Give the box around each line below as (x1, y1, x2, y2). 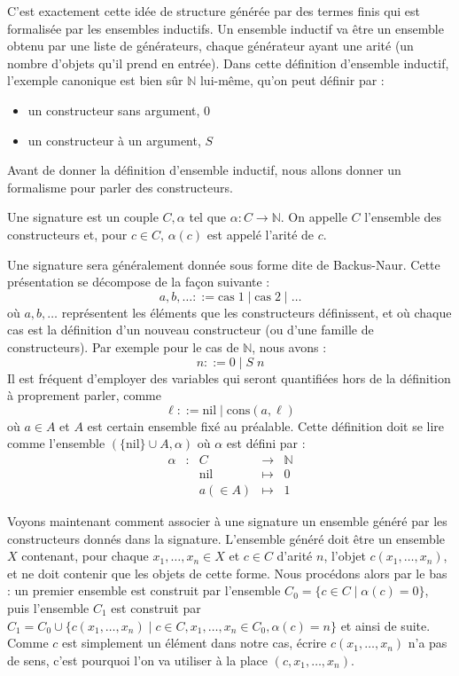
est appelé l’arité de (206, 224, 315, 243)
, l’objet (323, 546, 366, 565)
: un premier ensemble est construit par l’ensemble (7, 581, 281, 600)
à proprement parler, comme (7, 386, 161, 405)
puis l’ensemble (7, 598, 89, 617)
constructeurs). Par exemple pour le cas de (7, 337, 239, 356)
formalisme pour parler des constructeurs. (7, 177, 233, 196)
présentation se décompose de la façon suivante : (7, 272, 270, 291)
